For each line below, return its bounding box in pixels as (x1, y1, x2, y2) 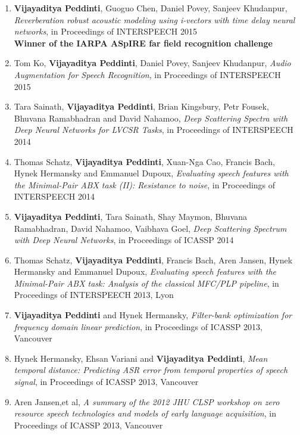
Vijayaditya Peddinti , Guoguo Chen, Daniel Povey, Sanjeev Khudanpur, (14, 2, 287, 14)
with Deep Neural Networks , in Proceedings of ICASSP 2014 (14, 234, 234, 246)
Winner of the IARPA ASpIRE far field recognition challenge (14, 36, 273, 49)
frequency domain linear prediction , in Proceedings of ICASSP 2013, (14, 320, 262, 333)
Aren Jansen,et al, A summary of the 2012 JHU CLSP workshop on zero (14, 395, 280, 408)
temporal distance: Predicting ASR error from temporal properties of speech (14, 363, 288, 376)
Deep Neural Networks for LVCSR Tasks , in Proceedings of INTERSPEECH (14, 123, 293, 136)
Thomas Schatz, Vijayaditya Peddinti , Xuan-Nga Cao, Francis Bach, (14, 155, 275, 167)
